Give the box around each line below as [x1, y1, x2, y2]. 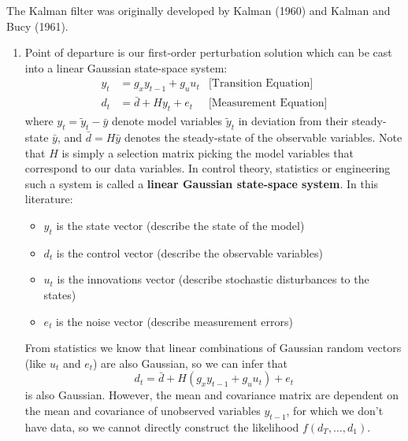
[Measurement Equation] [208, 98, 328, 109]
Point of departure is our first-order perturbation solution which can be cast [24, 44, 392, 61]
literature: [24, 191, 73, 207]
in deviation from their [238, 113, 348, 129]
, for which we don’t [286, 402, 384, 418]
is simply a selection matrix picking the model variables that [61, 144, 354, 161]
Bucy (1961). [6, 17, 69, 34]
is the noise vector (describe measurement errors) [56, 313, 293, 329]
